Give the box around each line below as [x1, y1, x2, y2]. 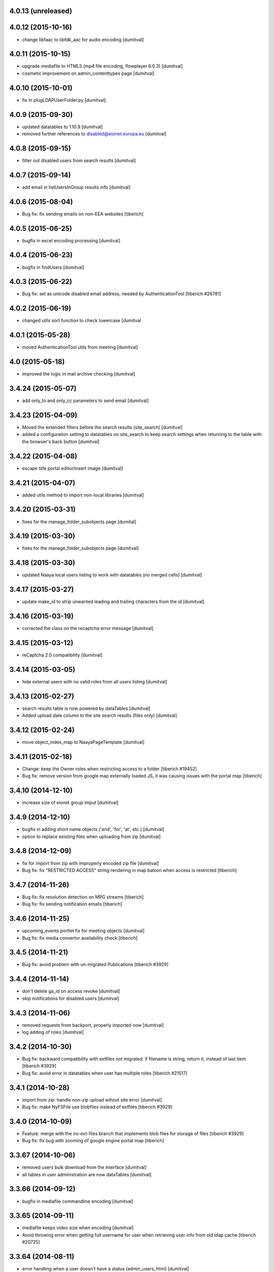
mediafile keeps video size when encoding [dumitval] [22, 1225, 134, 1231]
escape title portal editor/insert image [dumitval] [22, 465, 123, 471]
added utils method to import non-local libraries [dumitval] [22, 492, 144, 498]
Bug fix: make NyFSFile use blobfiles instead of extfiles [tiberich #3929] [22, 1104, 173, 1110]
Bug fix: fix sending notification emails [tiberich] [22, 901, 123, 907]
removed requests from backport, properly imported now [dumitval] [22, 1022, 164, 1028]
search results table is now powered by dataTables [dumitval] [22, 705, 151, 711]
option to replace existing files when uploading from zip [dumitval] [22, 833, 161, 840]
